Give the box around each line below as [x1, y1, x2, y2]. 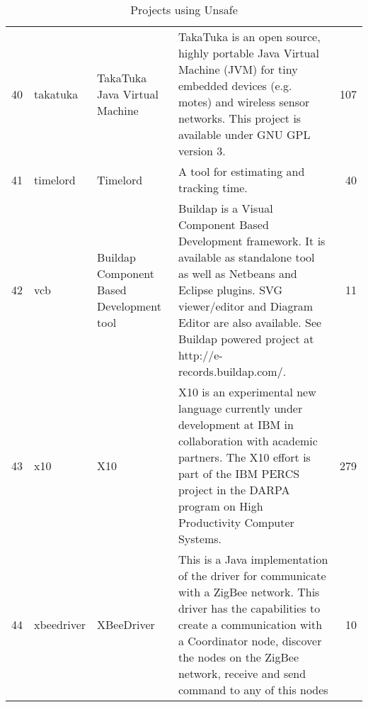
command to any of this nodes [178, 681, 328, 698]
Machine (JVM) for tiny [178, 61, 298, 77]
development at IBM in [178, 416, 294, 433]
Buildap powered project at [178, 330, 314, 347]
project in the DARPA [178, 481, 290, 498]
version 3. [178, 143, 226, 159]
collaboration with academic [178, 433, 318, 449]
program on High [178, 498, 263, 514]
